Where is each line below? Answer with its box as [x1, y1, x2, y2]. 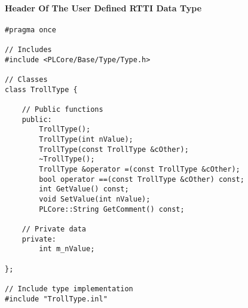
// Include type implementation [5, 284, 133, 293]
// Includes [5, 45, 52, 54]
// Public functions [22, 105, 103, 114]
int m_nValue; [39, 245, 95, 254]
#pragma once [5, 25, 56, 34]
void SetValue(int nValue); [39, 194, 151, 203]
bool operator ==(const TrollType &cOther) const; [39, 175, 244, 184]
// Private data [22, 224, 87, 233]
